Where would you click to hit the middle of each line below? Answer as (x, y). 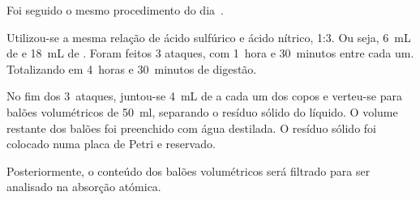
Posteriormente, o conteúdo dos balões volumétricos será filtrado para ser (189, 170)
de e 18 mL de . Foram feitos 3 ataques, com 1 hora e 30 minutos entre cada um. (210, 53)
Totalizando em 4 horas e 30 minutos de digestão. (132, 68)
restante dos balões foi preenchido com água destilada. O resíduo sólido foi (191, 128)
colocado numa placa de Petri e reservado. (111, 144)
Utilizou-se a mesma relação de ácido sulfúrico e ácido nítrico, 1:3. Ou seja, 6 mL (209, 37)
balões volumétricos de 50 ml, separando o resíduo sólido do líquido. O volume (202, 111)
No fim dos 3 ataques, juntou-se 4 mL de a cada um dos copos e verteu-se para (204, 96)
